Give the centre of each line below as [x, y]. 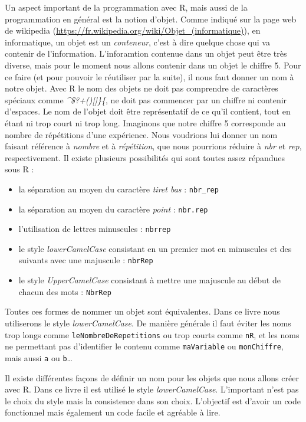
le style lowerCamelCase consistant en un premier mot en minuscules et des [155, 248]
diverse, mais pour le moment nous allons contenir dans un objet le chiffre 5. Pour [153, 65]
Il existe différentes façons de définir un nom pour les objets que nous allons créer [152, 377]
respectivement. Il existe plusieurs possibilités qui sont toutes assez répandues [145, 157]
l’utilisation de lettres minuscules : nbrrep [95, 229]
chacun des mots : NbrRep [65, 291]
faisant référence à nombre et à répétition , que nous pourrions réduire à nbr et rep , [153, 146]
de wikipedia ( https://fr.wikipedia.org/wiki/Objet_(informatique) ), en [133, 30]
